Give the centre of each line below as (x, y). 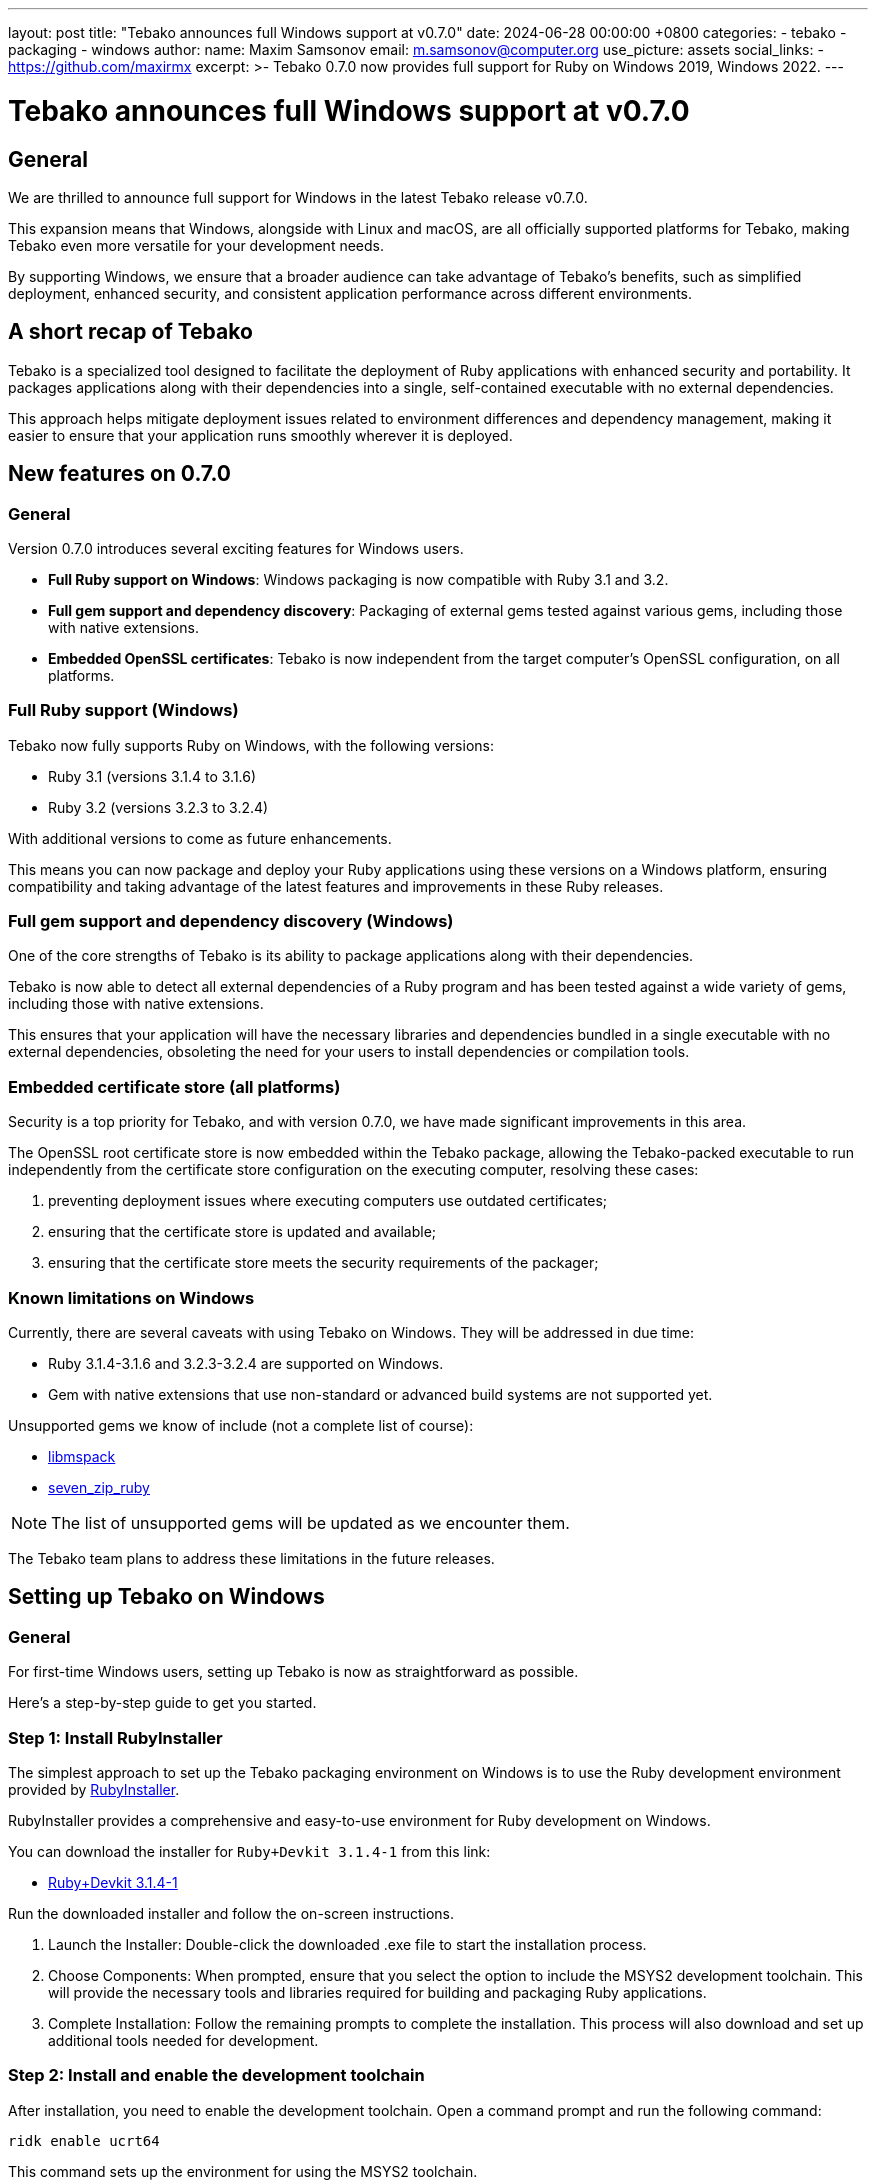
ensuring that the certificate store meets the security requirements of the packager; (323, 1263)
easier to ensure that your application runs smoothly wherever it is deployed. (260, 435)
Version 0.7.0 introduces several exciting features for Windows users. (236, 548)
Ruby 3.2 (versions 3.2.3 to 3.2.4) (158, 807)
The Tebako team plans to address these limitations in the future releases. (251, 1558)
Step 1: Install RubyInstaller (115, 1737)
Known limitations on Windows (131, 1297)
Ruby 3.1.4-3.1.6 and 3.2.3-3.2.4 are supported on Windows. (246, 1363)
